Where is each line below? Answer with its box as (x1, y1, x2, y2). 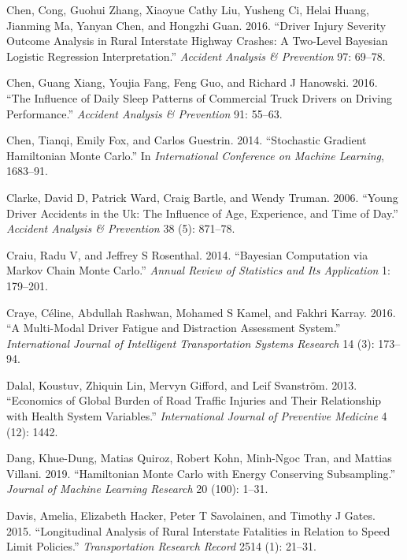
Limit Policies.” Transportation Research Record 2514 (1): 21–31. (6, 538, 316, 554)
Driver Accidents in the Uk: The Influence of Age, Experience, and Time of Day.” (6, 204, 398, 221)
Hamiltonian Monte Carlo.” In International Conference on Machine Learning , (6, 147, 384, 163)
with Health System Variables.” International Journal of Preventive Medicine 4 (6, 408, 387, 424)
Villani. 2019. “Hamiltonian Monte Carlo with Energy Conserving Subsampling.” (6, 465, 396, 481)
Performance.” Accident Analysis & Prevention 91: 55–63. (6, 105, 283, 121)
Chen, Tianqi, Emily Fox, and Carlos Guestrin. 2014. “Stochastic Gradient (6, 132, 367, 148)
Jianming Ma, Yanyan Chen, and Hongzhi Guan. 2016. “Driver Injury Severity (6, 17, 387, 33)
